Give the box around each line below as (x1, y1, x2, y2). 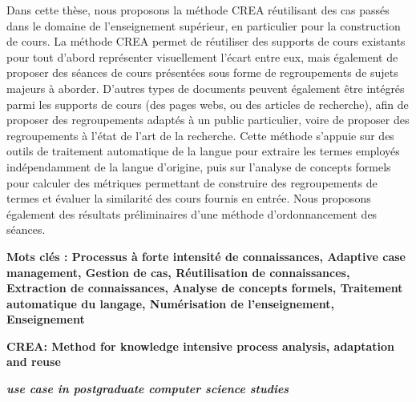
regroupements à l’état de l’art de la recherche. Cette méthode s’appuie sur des (6, 127, 394, 143)
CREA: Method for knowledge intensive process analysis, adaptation (6, 337, 394, 354)
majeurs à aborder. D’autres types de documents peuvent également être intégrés (6, 79, 405, 96)
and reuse (6, 353, 61, 370)
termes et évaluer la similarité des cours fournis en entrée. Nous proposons (6, 190, 371, 207)
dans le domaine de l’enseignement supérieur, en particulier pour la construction (6, 17, 401, 34)
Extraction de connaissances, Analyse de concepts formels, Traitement (6, 279, 403, 296)
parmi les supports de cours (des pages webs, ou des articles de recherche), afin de (6, 95, 409, 112)
